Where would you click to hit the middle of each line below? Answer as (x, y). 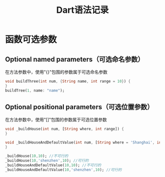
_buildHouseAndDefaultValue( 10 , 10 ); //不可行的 (53, 165)
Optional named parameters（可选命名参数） (75, 59)
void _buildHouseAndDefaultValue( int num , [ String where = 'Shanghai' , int (84, 143)
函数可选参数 (31, 40)
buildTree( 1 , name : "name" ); (35, 90)
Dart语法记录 (82, 10)
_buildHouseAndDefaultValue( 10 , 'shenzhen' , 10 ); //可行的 (63, 170)
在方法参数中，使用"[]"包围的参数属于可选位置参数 (56, 120)
